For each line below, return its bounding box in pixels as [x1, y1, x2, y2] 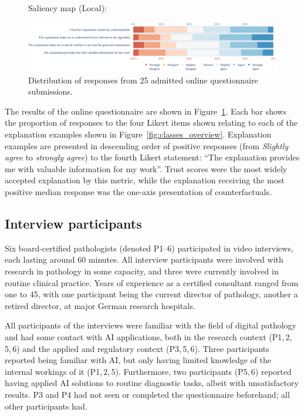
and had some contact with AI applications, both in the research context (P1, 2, [5, 330, 292, 343]
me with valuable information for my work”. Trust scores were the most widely [5, 162, 288, 175]
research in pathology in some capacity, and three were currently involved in [5, 264, 279, 277]
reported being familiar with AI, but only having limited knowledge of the [5, 354, 272, 366]
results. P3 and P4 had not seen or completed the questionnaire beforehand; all [5, 388, 290, 400]
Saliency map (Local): [28, 2, 107, 14]
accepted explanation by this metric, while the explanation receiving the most [5, 174, 285, 186]
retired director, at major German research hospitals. [5, 299, 195, 311]
